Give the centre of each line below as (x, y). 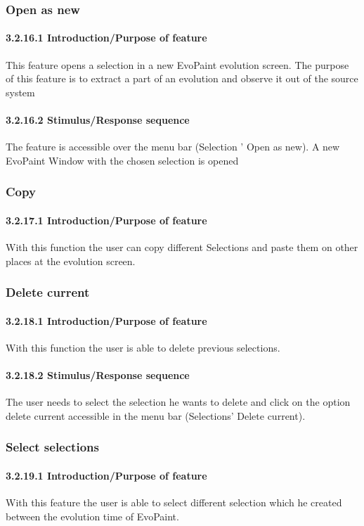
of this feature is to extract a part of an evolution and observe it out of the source (182, 78)
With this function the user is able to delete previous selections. (143, 347)
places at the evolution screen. (71, 261)
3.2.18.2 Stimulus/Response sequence (98, 375)
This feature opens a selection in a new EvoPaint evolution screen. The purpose (177, 64)
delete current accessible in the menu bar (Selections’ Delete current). (156, 415)
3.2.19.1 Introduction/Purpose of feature (106, 475)
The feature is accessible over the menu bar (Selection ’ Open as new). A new (173, 147)
